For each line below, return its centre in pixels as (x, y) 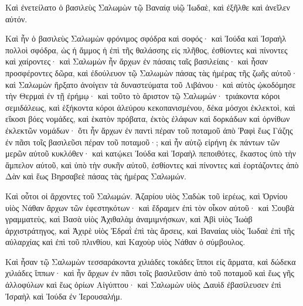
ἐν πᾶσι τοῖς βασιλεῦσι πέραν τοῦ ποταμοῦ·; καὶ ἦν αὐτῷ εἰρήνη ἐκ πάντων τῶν (142, 142)
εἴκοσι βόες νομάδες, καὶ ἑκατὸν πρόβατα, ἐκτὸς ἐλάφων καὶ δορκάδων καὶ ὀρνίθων (148, 119)
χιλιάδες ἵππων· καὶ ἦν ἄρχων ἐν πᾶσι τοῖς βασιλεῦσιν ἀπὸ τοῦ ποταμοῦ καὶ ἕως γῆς (150, 273)
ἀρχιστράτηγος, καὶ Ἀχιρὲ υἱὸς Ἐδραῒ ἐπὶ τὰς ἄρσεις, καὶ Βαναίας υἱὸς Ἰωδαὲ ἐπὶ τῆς (150, 230)
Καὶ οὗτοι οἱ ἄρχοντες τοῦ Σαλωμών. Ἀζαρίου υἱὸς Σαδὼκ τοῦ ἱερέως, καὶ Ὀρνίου (147, 195)
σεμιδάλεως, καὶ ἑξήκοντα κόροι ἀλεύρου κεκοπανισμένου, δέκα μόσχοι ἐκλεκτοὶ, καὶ (150, 107)
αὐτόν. (16, 18)
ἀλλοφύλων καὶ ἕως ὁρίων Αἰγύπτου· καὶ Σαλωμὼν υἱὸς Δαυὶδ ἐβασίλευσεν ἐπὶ (143, 285)
